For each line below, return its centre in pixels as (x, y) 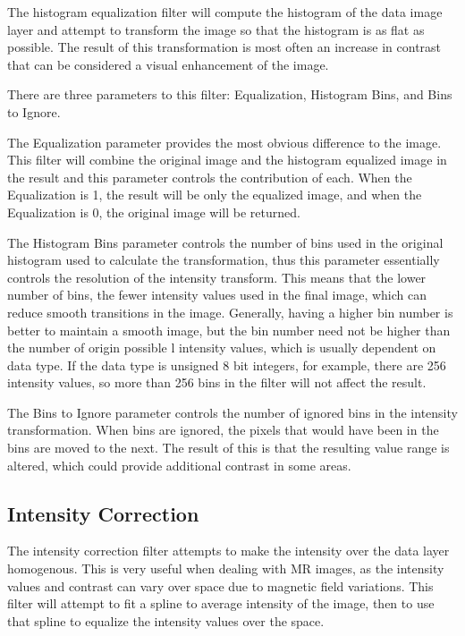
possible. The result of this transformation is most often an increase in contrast (224, 47)
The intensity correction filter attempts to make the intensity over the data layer (228, 551)
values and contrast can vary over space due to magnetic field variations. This (220, 585)
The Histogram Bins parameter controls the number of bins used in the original (225, 242)
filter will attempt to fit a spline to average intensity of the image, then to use (221, 603)
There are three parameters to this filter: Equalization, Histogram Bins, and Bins (230, 94)
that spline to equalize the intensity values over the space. (166, 620)
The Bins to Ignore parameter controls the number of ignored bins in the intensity (232, 412)
